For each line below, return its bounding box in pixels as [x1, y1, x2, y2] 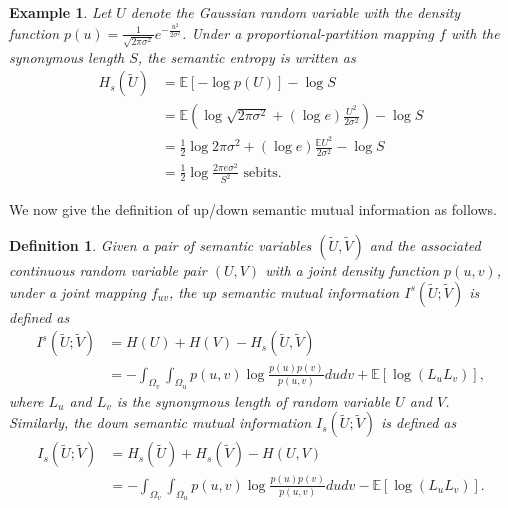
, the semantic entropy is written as [137, 46, 356, 67]
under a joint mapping [9, 281, 146, 302]
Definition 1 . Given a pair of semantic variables [9, 235, 312, 256]
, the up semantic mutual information [168, 281, 400, 302]
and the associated [369, 235, 481, 256]
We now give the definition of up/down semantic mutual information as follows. [9, 199, 497, 220]
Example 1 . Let [9, 2, 112, 22]
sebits [243, 165, 278, 180]
